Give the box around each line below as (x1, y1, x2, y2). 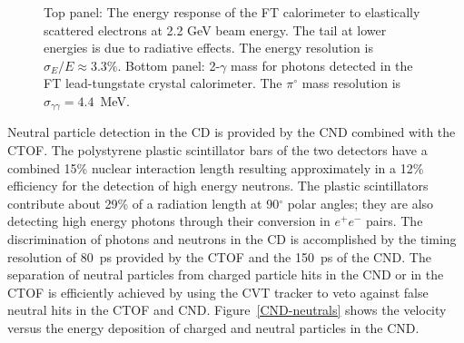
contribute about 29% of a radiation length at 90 (7, 193, 280, 212)
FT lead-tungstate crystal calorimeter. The (44, 73, 282, 93)
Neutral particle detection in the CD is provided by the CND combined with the (7, 122, 456, 142)
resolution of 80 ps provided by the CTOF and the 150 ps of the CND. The (7, 247, 431, 266)
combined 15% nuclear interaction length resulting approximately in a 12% (7, 158, 424, 177)
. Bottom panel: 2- (117, 55, 221, 74)
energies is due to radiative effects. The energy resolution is (44, 38, 373, 57)
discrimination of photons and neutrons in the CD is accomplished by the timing (7, 229, 457, 248)
